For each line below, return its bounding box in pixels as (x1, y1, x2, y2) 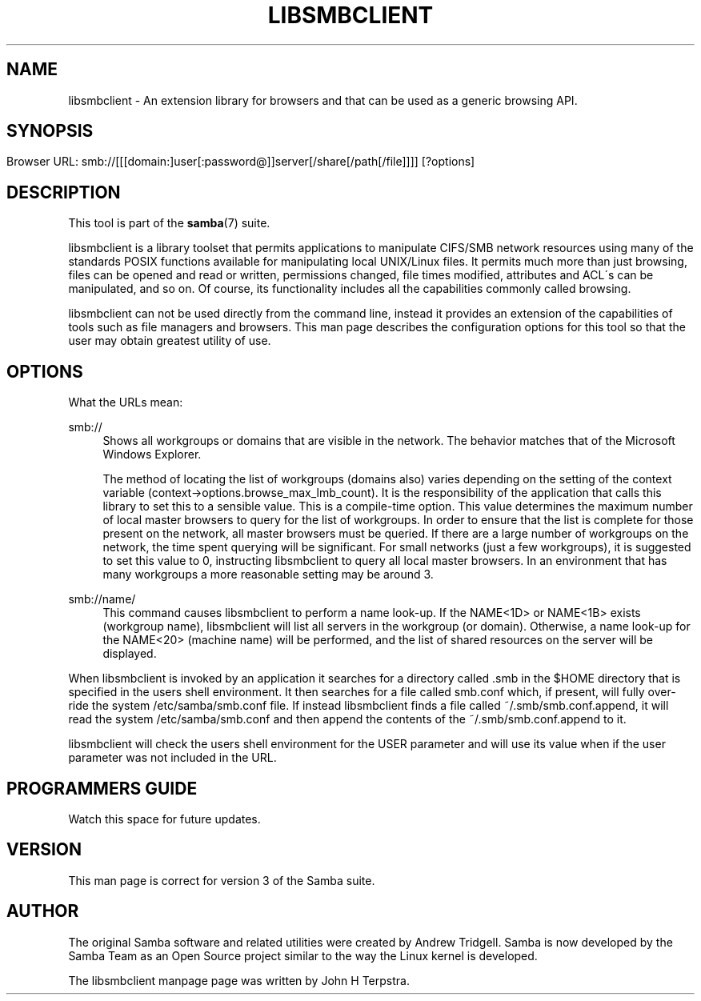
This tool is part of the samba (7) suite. (68, 216, 270, 230)
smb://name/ (68, 592, 136, 607)
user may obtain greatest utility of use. (68, 334, 271, 348)
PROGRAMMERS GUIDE (6, 778, 198, 799)
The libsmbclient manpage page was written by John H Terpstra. (68, 973, 410, 987)
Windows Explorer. (102, 447, 202, 462)
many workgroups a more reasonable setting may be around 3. (102, 567, 434, 582)
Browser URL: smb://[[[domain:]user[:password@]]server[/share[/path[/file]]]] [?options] (6, 154, 475, 169)
